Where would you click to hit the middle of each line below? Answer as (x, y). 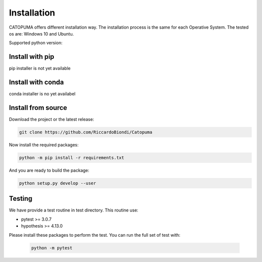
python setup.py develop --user (58, 183)
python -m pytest (52, 248)
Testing (21, 199)
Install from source (38, 108)
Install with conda (36, 82)
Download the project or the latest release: (51, 120)
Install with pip (32, 57)
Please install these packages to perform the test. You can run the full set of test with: (95, 235)
